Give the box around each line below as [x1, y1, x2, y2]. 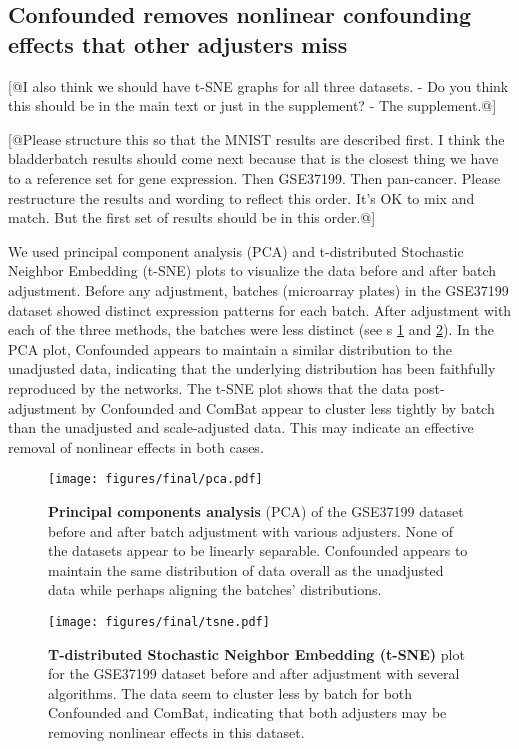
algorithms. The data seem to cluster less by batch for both [48, 682, 413, 703]
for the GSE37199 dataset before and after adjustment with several [48, 663, 460, 684]
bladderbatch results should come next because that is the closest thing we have [8, 148, 499, 169]
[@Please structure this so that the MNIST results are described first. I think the [8, 128, 505, 149]
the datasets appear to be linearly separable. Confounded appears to [48, 540, 468, 561]
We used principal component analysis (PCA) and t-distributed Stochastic [8, 240, 464, 261]
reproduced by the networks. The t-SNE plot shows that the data [8, 377, 410, 398]
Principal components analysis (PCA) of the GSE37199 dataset [48, 500, 464, 521]
